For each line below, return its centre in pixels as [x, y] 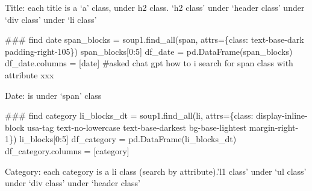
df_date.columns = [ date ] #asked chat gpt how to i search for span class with [149, 63]
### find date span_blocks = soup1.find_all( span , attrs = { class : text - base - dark [154, 39]
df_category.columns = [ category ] [67, 150]
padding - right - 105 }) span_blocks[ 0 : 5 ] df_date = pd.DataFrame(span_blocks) [149, 51]
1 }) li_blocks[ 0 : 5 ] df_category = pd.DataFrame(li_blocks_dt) [121, 139]
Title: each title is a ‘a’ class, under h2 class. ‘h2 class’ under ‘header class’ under [155, 7]
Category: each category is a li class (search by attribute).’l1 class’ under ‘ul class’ [156, 171]
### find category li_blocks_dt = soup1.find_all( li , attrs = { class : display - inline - [156, 115]
